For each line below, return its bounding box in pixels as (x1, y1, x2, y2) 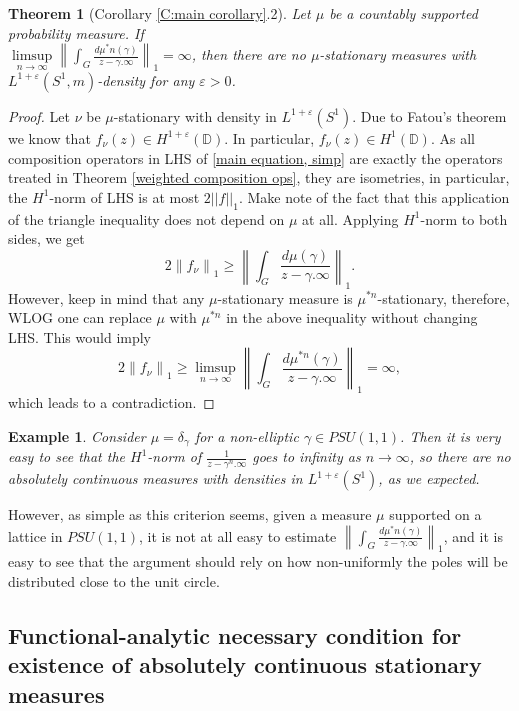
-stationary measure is (217, 287, 353, 308)
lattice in (8, 525, 63, 546)
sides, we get (8, 228, 85, 249)
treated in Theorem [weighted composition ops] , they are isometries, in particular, (8, 167, 510, 188)
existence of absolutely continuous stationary (8, 649, 482, 680)
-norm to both (420, 208, 508, 229)
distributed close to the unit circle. (8, 570, 220, 591)
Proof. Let (8, 105, 70, 126)
